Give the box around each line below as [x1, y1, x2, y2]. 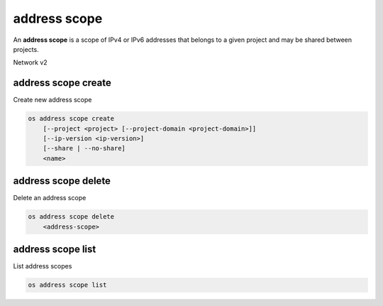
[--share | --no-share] [43, 144, 126, 153]
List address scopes [13, 262, 72, 271]
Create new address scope [13, 96, 92, 104]
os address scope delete [28, 213, 115, 221]
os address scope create [28, 114, 115, 123]
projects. [13, 45, 39, 53]
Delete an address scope [13, 194, 87, 202]
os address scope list [28, 281, 107, 289]
